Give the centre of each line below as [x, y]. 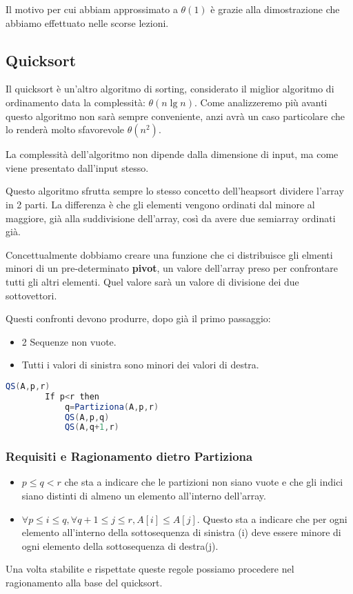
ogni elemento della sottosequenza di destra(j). [120, 545]
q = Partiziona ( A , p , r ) [112, 407]
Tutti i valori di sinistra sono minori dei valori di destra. [140, 365]
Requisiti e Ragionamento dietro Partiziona [129, 456]
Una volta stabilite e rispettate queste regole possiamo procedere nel [150, 569]
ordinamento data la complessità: [75, 102]
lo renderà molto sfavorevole [65, 129]
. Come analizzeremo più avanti [261, 102]
